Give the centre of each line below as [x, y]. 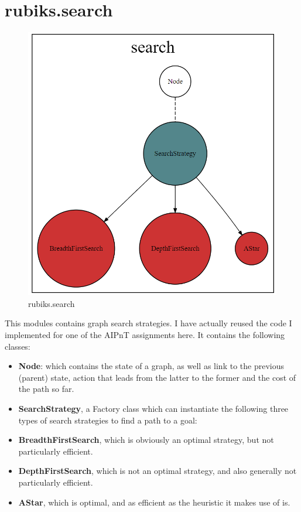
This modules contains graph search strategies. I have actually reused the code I [148, 323]
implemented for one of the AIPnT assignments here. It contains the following [145, 335]
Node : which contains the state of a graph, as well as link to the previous [151, 366]
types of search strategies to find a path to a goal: [108, 420]
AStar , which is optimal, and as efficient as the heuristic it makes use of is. [154, 502]
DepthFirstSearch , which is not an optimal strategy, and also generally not [158, 471]
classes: [18, 346]
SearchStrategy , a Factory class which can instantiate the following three [153, 409]
